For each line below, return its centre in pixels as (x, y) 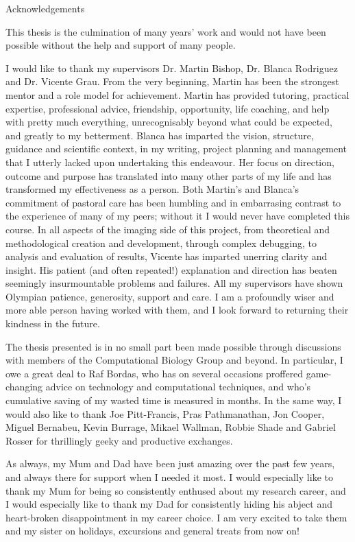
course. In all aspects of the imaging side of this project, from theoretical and (168, 229)
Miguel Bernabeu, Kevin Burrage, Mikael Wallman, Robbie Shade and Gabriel (171, 427)
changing (24, 387)
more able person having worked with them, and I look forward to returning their (177, 310)
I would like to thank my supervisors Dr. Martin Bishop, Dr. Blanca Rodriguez (172, 68)
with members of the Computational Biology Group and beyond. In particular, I (174, 360)
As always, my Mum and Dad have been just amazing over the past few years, (170, 463)
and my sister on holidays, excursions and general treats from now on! (152, 531)
